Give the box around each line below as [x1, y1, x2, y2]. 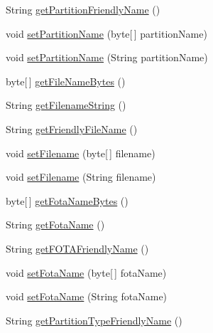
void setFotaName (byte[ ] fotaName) [6, 265, 167, 280]
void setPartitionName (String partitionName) [6, 50, 208, 65]
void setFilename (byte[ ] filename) [6, 145, 155, 160]
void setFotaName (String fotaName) [6, 289, 168, 304]
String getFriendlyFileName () [6, 121, 138, 136]
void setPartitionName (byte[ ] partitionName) [6, 26, 207, 41]
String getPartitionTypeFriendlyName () [6, 312, 182, 327]
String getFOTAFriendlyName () [6, 240, 149, 255]
